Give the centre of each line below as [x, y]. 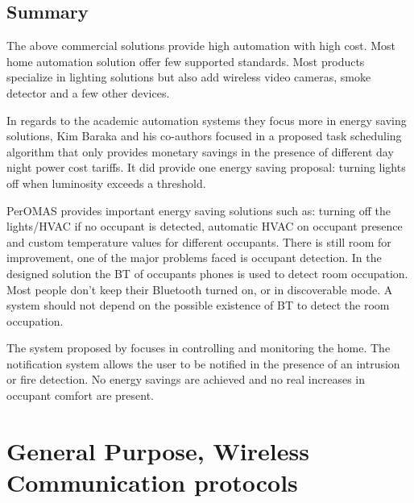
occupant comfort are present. [80, 395]
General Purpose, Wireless [158, 450]
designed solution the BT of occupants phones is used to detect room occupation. [207, 273]
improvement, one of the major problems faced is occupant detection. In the [194, 258]
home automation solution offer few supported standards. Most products [186, 61]
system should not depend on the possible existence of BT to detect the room [198, 305]
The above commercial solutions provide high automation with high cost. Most [201, 46]
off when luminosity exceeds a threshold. [106, 183]
